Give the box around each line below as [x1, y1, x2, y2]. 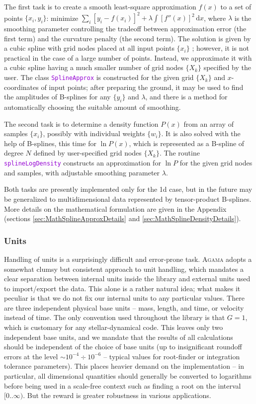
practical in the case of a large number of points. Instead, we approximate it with [4, 52, 252, 63]
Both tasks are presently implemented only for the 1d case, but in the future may [4, 184, 253, 194]
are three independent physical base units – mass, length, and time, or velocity [4, 302, 244, 313]
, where [203, 12, 226, 23]
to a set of [220, 1, 252, 11]
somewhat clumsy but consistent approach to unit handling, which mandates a [4, 263, 244, 274]
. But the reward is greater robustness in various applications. [23, 390, 211, 401]
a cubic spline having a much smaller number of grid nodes [4, 62, 183, 73]
